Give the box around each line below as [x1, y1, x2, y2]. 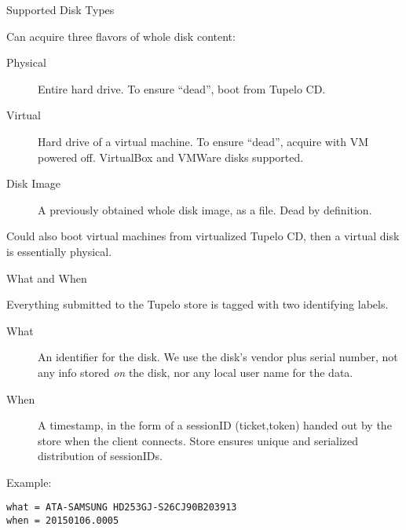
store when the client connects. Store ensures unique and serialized [38, 432, 359, 448]
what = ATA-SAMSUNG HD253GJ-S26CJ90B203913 [6, 502, 237, 514]
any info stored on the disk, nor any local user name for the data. [38, 364, 353, 380]
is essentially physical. [6, 243, 112, 259]
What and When [6, 269, 87, 286]
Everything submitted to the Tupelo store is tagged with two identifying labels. [6, 296, 389, 313]
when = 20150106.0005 [6, 515, 119, 527]
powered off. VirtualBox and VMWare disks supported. [38, 148, 304, 165]
